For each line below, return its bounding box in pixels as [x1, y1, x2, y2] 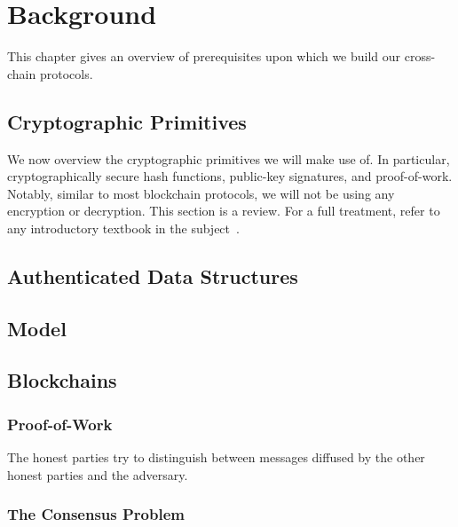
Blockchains [7, 366, 117, 394]
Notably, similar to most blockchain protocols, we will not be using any [7, 184, 395, 202]
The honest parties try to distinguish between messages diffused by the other [7, 448, 425, 467]
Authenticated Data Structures [7, 262, 298, 289]
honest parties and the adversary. [7, 465, 188, 484]
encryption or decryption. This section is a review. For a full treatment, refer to [7, 201, 440, 220]
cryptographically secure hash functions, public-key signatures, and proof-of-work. [7, 167, 453, 185]
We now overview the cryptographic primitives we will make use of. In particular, [7, 149, 450, 168]
